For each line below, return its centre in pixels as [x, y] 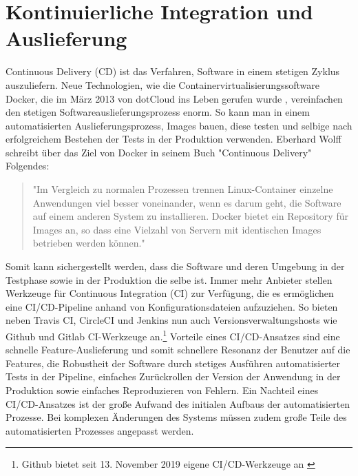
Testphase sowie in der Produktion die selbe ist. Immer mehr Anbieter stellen [169, 279]
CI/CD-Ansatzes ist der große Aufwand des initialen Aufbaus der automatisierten [178, 403]
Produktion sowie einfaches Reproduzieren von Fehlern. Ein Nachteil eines [162, 390]
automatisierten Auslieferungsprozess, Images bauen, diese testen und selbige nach [179, 125]
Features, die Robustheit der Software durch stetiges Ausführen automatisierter [173, 363]
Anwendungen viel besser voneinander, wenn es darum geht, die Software [187, 202]
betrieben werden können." [89, 243]
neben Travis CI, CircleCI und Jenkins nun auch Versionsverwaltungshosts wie [171, 320]
